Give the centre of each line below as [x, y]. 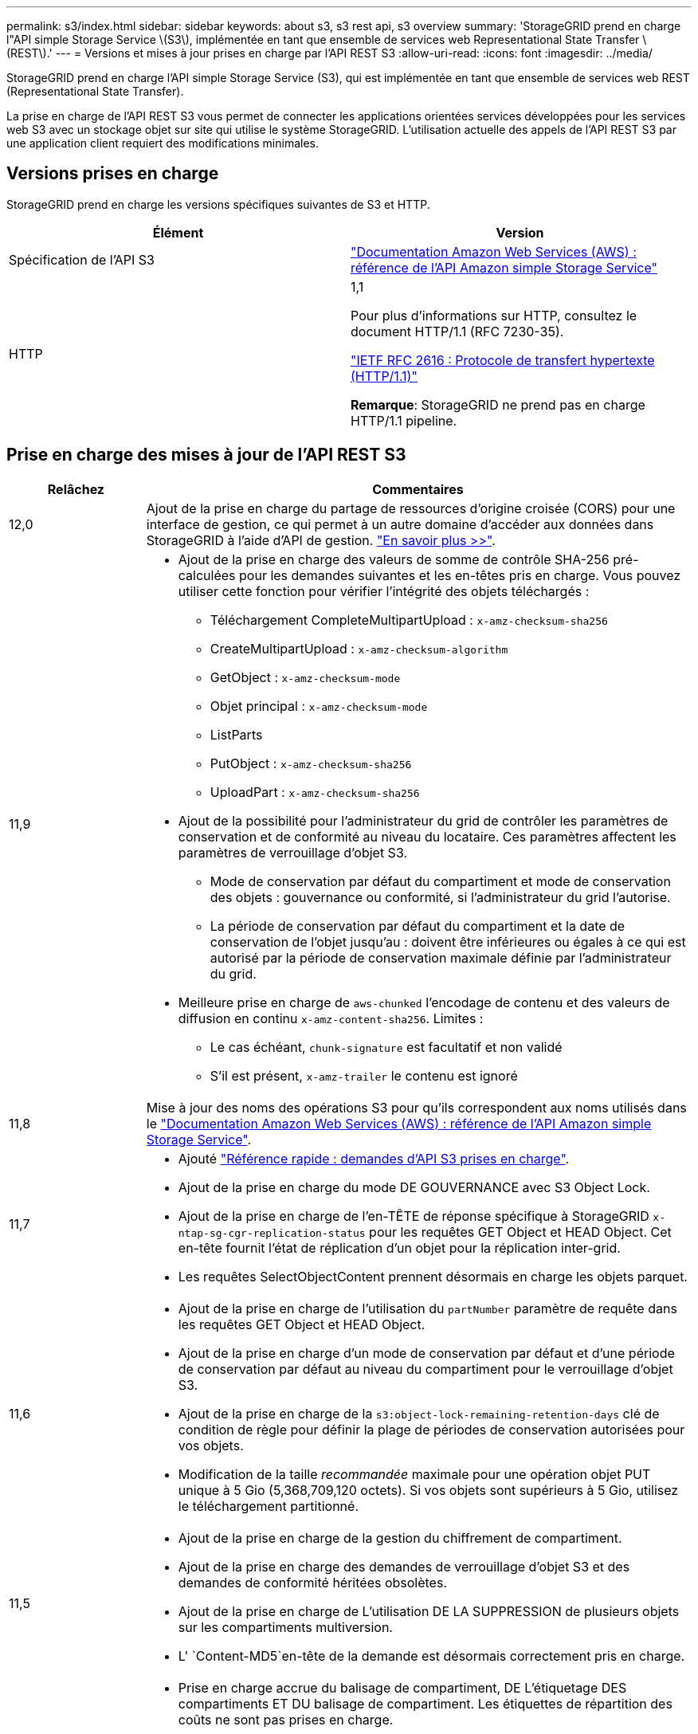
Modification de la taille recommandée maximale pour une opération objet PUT [414, 1474]
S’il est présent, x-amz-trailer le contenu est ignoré [364, 1075]
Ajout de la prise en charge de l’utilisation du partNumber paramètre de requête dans [427, 1308]
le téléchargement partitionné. [268, 1506]
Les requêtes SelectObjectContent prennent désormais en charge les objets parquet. [433, 1276]
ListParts [236, 734]
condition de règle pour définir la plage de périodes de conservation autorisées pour [431, 1429]
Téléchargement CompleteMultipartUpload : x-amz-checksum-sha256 [409, 620]
